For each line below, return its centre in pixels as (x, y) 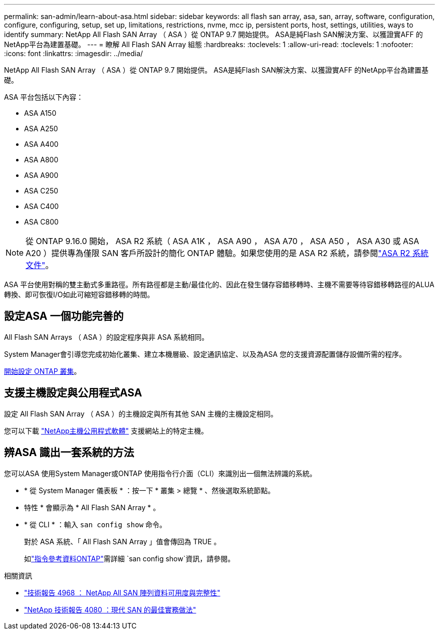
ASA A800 (41, 160)
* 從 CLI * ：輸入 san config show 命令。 (95, 524)
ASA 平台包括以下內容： (44, 97)
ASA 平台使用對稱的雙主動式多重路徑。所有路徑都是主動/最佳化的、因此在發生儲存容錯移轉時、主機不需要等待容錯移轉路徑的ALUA (219, 284)
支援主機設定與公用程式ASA (73, 393)
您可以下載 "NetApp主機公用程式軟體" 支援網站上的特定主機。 (106, 431)
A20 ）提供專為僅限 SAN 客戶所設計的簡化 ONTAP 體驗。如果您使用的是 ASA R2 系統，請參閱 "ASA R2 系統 (227, 253)
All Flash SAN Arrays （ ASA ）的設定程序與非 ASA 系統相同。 (106, 337)
